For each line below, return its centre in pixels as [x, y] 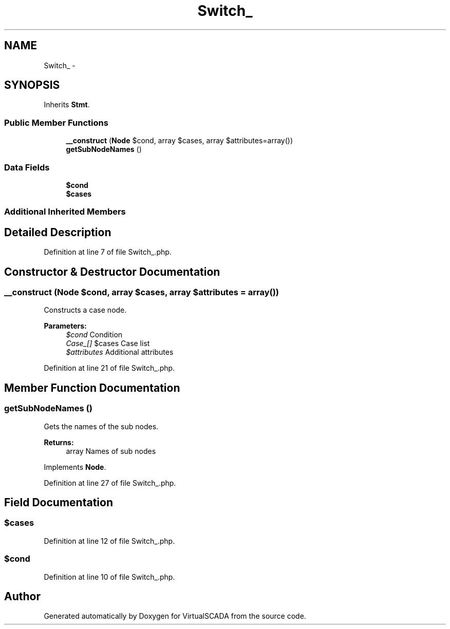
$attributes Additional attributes [120, 352]
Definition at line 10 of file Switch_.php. [109, 577]
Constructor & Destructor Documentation [112, 272]
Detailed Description [58, 232]
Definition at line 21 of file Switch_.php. [109, 368]
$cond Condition [94, 335]
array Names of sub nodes [111, 451]
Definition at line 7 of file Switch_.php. [108, 252]
